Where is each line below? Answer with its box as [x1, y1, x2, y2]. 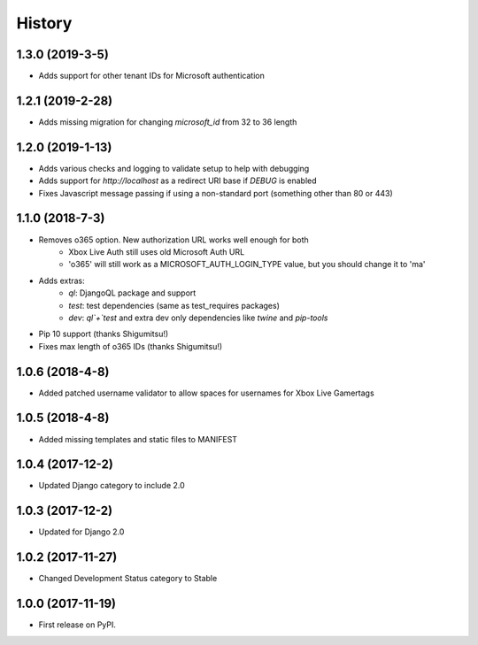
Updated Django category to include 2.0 [38, 480, 185, 491]
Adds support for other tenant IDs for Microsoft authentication [38, 71, 265, 81]
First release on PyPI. [38, 619, 117, 630]
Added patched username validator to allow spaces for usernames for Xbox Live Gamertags [38, 388, 375, 398]
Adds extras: [38, 275, 86, 286]
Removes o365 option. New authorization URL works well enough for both [38, 234, 309, 245]
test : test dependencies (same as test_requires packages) [68, 300, 281, 311]
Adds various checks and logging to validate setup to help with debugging [38, 163, 310, 173]
